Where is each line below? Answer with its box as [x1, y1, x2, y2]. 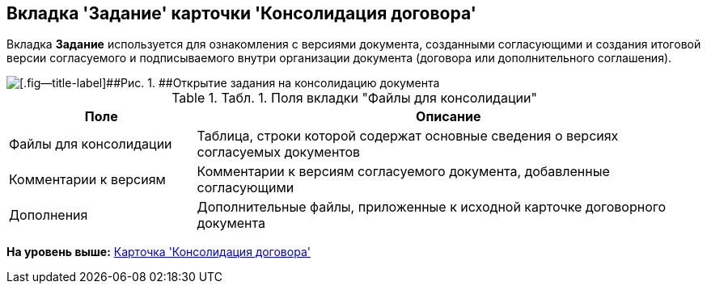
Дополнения [9, 207, 88, 224]
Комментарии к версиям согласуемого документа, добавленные [197, 163, 610, 180]
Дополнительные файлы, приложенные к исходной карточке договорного [197, 199, 667, 216]
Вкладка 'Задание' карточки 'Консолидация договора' [6, 3, 476, 23]
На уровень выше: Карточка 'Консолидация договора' [6, 245, 311, 259]
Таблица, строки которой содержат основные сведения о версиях [197, 128, 619, 145]
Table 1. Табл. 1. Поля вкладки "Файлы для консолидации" [171, 90, 537, 107]
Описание [416, 108, 481, 125]
